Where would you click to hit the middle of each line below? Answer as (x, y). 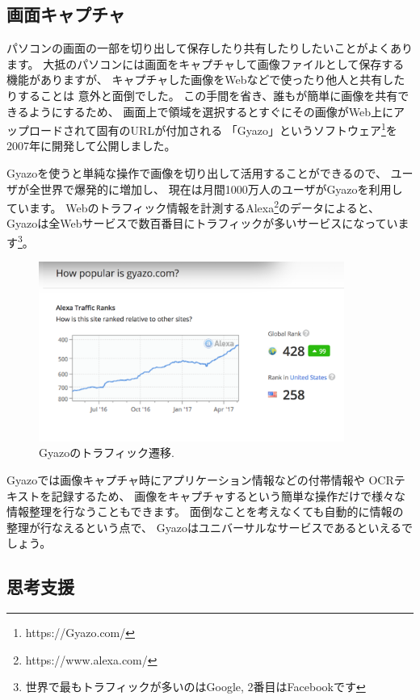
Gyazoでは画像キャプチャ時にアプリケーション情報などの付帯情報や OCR (200, 480)
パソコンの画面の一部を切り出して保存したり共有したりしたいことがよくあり (210, 48)
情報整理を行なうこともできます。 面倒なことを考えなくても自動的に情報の (205, 511)
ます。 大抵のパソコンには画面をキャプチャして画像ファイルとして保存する (206, 63)
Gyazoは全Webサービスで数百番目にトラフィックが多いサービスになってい (202, 223)
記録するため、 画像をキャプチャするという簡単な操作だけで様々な (229, 495)
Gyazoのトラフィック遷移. (107, 453)
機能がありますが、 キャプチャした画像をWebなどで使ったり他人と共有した (206, 80)
